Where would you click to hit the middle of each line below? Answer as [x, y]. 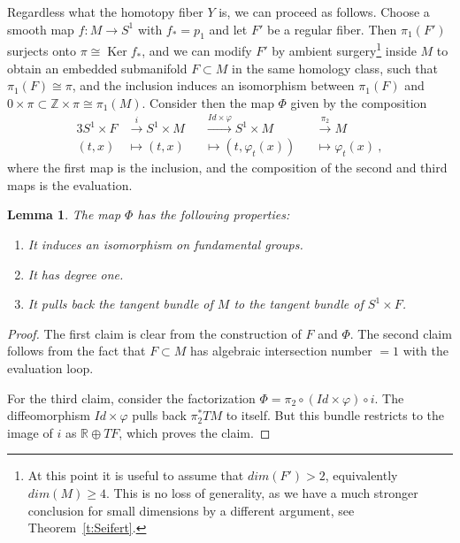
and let [228, 29]
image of [30, 432]
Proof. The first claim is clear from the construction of [154, 333]
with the [425, 351]
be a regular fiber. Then [332, 29]
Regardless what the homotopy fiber [105, 11]
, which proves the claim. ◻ [195, 432]
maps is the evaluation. [70, 184]
